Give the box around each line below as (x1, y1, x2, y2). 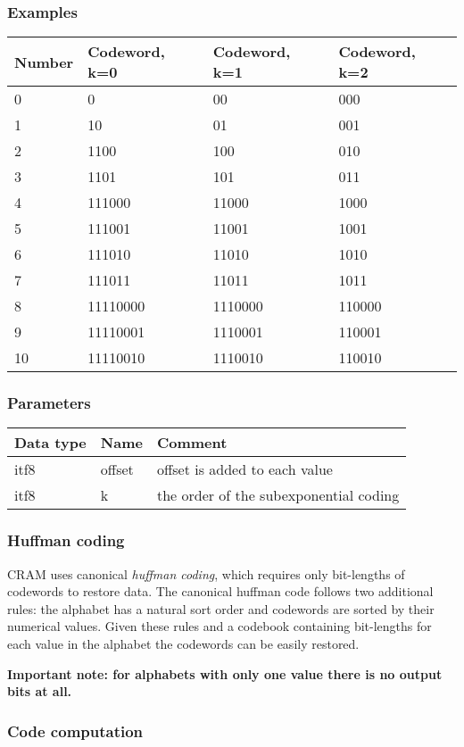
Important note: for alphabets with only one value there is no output (7, 664, 443, 683)
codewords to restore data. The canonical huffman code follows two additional (7, 582, 434, 601)
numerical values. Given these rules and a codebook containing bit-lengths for (7, 617, 432, 635)
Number (14, 51, 74, 72)
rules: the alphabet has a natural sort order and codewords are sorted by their (7, 599, 435, 618)
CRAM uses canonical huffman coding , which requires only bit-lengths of (7, 564, 405, 583)
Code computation (7, 719, 144, 742)
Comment (156, 432, 228, 453)
